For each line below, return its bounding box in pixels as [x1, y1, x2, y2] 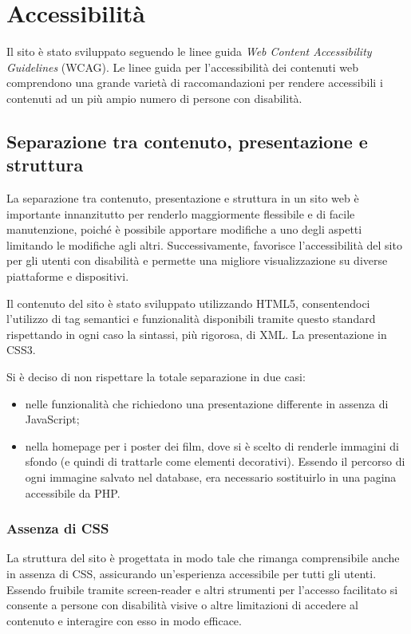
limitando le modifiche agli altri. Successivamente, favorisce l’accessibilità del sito [6, 236, 402, 253]
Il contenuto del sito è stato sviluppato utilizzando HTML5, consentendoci [6, 294, 370, 311]
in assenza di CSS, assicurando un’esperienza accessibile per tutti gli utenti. [6, 565, 377, 581]
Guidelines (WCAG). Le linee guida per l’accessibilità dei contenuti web [6, 58, 359, 75]
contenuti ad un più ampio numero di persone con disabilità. [6, 89, 302, 106]
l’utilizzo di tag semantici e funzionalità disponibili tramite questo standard [6, 310, 376, 327]
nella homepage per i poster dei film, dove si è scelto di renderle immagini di [25, 437, 399, 454]
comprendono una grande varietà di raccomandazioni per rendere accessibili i [6, 74, 383, 91]
